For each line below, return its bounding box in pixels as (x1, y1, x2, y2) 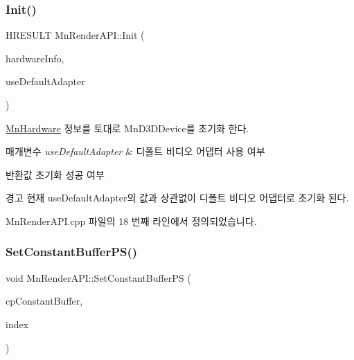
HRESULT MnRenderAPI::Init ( (6, 28, 145, 42)
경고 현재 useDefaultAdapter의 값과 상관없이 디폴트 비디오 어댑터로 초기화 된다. (6, 190, 349, 205)
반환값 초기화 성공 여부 (6, 167, 105, 181)
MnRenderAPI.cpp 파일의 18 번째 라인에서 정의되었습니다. (6, 213, 257, 228)
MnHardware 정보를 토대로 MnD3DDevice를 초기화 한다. (6, 120, 249, 135)
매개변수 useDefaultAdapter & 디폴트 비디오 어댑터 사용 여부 (6, 144, 265, 159)
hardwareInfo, (6, 51, 64, 65)
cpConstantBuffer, (6, 294, 83, 308)
